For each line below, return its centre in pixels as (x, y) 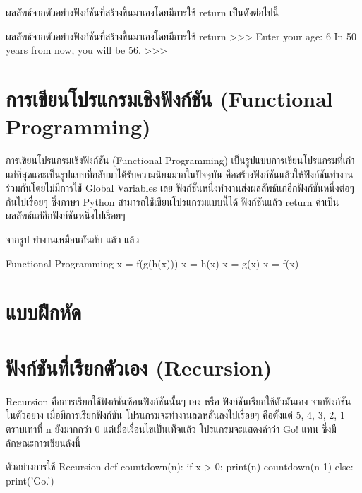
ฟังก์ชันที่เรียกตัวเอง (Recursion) (139, 367)
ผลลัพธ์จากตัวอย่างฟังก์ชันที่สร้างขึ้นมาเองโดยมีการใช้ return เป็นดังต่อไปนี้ (143, 12)
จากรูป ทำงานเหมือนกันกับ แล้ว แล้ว (73, 239)
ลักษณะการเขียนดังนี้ (43, 442)
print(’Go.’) (30, 480)
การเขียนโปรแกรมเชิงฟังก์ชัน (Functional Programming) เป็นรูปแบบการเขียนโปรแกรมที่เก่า (180, 160)
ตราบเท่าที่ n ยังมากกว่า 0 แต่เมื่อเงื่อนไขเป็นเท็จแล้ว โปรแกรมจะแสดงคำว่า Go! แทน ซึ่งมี (171, 428)
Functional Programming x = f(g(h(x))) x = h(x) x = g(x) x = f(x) (152, 263)
